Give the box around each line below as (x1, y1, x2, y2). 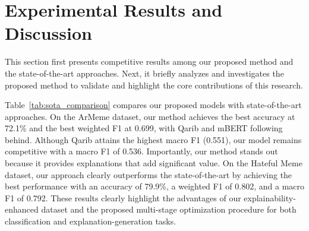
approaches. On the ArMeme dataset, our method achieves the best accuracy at (5, 110, 295, 122)
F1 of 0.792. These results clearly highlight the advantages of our (5, 191, 241, 204)
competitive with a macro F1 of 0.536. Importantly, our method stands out (5, 145, 278, 157)
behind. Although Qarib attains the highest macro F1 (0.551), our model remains (5, 133, 302, 145)
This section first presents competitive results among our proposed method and (5, 55, 294, 68)
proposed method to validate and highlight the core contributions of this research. (5, 78, 303, 91)
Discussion (5, 21, 92, 45)
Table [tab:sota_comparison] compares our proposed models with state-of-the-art (5, 99, 302, 111)
